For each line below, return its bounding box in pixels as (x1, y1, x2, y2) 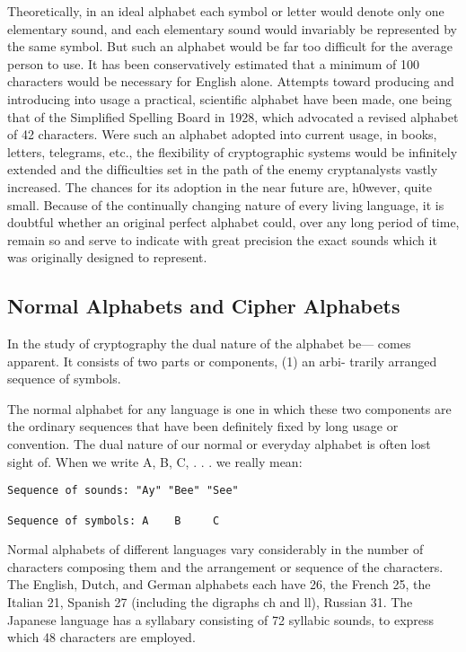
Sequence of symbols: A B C (7, 514, 220, 527)
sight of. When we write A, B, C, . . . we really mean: (7, 452, 303, 471)
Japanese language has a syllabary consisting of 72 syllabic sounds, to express (7, 610, 435, 629)
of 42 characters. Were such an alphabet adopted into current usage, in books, (7, 125, 437, 144)
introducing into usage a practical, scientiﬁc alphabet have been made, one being (7, 89, 452, 108)
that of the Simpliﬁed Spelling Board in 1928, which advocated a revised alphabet (7, 107, 459, 126)
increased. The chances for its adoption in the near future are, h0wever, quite (7, 177, 432, 196)
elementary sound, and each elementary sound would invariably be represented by (7, 19, 457, 38)
